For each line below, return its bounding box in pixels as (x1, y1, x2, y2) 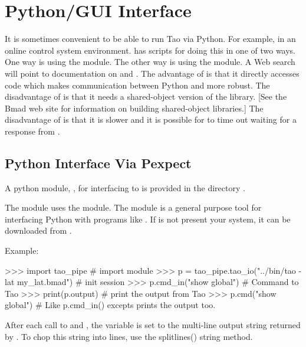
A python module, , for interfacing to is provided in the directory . (5, 181, 245, 194)
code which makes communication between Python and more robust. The (5, 78, 270, 91)
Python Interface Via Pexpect (5, 153, 192, 172)
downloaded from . (5, 224, 72, 237)
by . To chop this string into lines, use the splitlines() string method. (5, 330, 253, 342)
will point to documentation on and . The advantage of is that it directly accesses (5, 67, 300, 79)
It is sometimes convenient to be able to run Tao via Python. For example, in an (5, 32, 296, 45)
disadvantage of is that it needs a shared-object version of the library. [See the (5, 90, 287, 103)
